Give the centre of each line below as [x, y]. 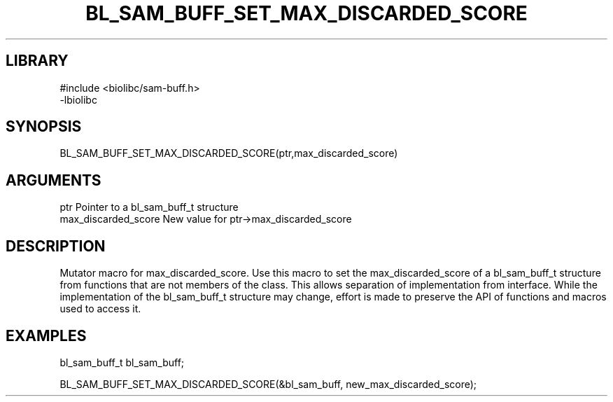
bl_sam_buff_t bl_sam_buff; [122, 362]
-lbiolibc [78, 99]
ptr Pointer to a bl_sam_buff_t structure [149, 207]
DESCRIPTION [56, 246]
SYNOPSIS [44, 127]
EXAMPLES [46, 335]
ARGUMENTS [54, 180]
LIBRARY [37, 61]
